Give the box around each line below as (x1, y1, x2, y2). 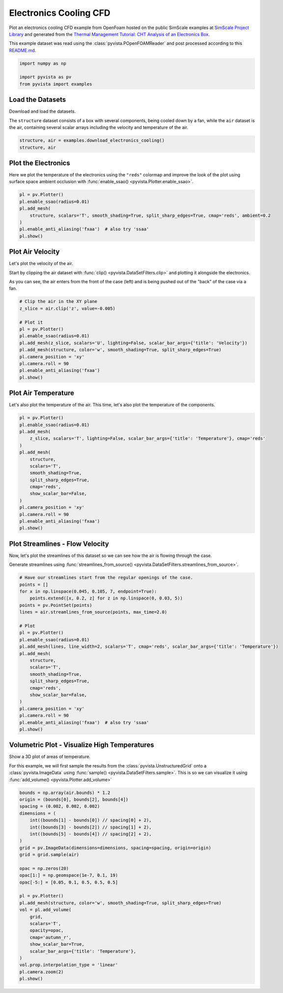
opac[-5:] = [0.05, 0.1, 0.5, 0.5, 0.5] (19, 879, 118, 885)
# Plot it (19, 319, 43, 325)
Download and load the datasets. (9, 108, 76, 114)
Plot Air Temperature (9, 389, 75, 397)
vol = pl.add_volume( (19, 907, 72, 913)
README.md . (9, 47, 36, 53)
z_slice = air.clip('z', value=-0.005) (19, 305, 115, 311)
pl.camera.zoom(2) (19, 969, 64, 975)
